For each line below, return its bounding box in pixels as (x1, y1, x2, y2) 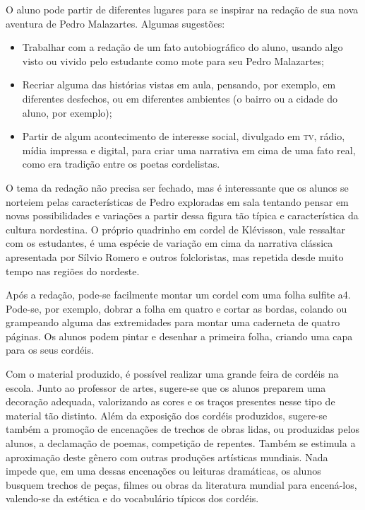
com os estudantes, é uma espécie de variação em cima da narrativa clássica (6, 236, 333, 250)
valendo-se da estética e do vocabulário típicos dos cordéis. (6, 491, 259, 506)
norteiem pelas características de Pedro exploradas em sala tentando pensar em (6, 194, 349, 209)
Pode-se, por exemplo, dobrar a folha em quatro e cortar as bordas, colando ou (6, 301, 347, 315)
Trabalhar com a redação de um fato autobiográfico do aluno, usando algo (22, 40, 343, 54)
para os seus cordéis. (6, 342, 94, 357)
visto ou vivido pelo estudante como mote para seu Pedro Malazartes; (22, 53, 325, 68)
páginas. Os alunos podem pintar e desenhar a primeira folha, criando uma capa (6, 328, 353, 343)
